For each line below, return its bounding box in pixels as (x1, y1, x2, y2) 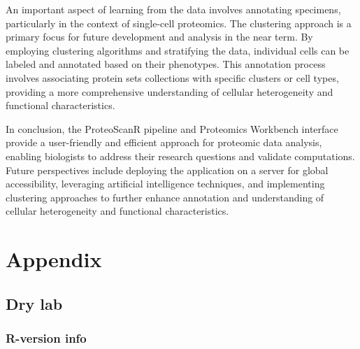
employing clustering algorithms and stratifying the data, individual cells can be (6, 43, 350, 57)
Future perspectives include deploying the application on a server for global (6, 162, 329, 177)
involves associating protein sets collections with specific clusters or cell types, (6, 70, 339, 85)
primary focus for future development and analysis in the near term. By (6, 29, 313, 44)
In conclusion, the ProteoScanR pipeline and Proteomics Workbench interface (6, 121, 338, 136)
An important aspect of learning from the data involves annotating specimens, (6, 2, 341, 16)
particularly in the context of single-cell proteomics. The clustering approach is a (6, 15, 352, 30)
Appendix (6, 245, 102, 273)
